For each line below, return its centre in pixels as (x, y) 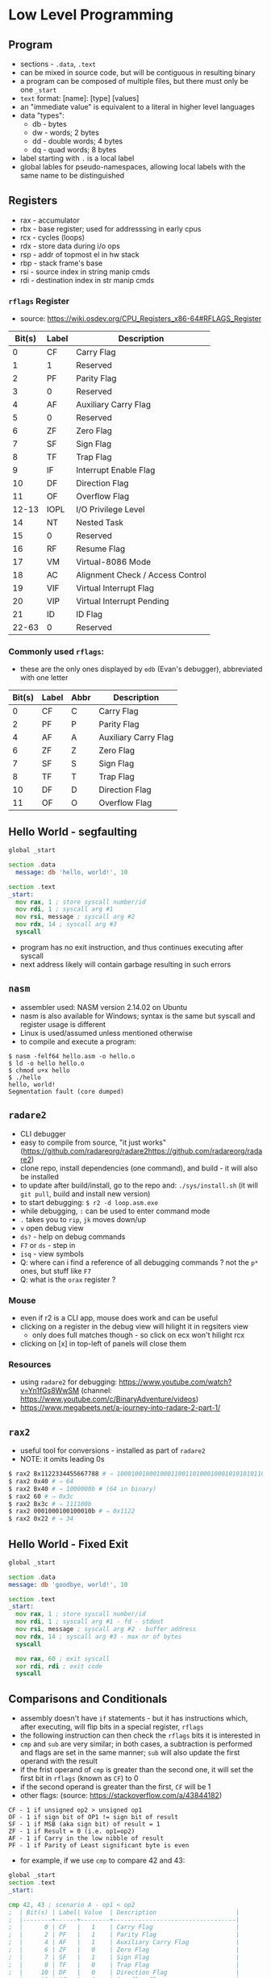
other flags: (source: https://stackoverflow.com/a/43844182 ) (121, 1796)
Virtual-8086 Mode (114, 562)
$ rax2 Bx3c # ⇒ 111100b (50, 1504)
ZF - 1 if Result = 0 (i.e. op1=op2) (72, 1832)
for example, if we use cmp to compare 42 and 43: (102, 1860)
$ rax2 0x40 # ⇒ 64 (41, 1481)
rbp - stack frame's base (61, 263)
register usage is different (63, 1024)
